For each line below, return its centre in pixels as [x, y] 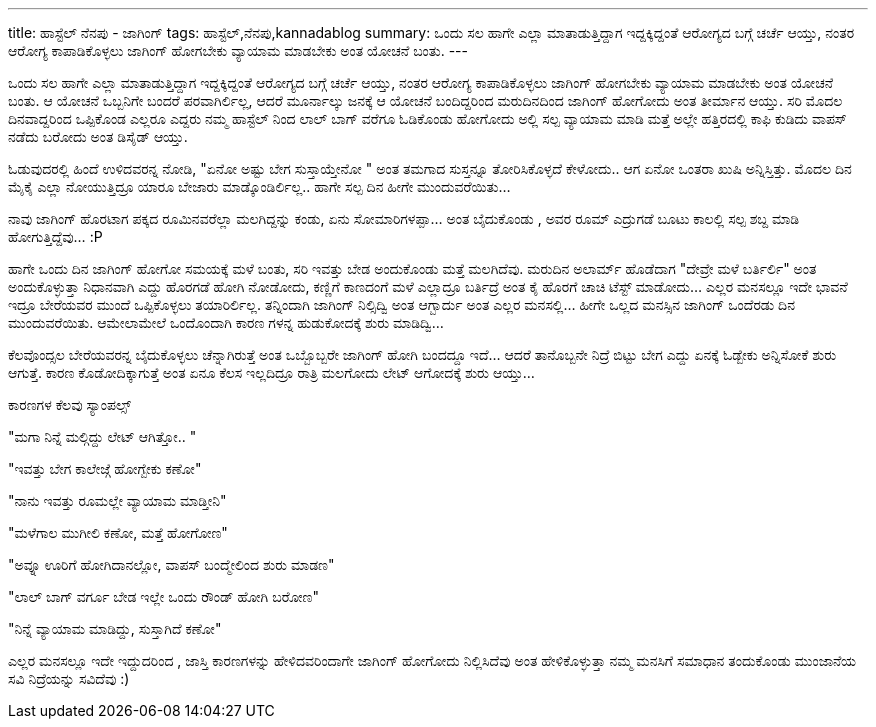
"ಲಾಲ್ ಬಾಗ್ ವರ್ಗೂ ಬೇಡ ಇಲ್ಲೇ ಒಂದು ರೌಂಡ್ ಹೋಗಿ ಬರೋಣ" [164, 596]
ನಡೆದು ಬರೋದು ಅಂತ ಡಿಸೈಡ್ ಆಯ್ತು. [98, 136]
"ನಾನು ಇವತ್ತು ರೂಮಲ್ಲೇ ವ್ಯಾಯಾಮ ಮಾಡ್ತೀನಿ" [117, 500]
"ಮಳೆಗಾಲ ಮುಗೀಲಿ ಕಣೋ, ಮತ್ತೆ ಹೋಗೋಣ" [118, 532]
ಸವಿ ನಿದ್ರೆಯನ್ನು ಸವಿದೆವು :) [69, 678]
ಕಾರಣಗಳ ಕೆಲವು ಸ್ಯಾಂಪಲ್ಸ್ [69, 404]
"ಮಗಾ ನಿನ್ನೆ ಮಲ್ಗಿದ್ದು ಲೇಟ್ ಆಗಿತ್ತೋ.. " [102, 436]
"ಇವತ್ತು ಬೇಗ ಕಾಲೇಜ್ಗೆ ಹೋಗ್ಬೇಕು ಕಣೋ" [105, 468]
